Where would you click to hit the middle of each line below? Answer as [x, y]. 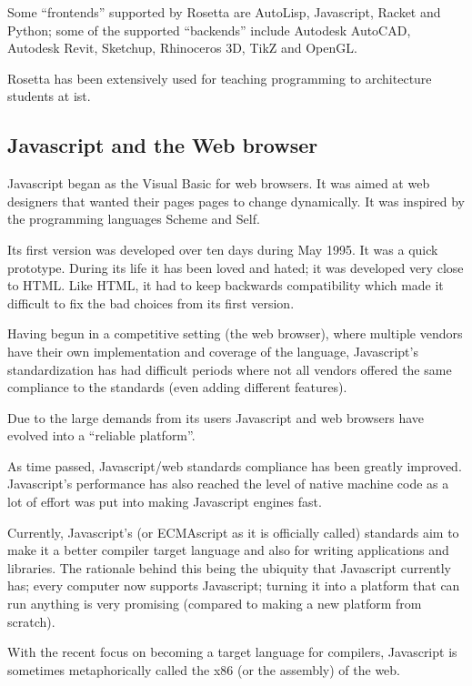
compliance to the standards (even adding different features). [177, 387]
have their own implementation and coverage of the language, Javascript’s [213, 351]
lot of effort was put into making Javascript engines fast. [165, 502]
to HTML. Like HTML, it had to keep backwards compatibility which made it [226, 285]
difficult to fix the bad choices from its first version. [151, 303]
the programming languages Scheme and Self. [134, 219]
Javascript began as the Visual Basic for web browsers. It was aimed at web [219, 183]
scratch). [31, 621]
